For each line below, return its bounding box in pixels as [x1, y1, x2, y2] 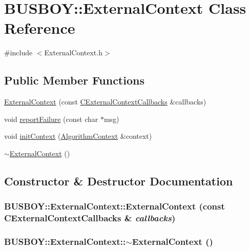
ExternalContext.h [44, 47, 102, 58]
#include [4, 47, 33, 58]
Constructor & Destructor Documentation [4, 173, 233, 189]
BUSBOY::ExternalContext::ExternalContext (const [4, 200, 225, 213]
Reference [4, 17, 75, 38]
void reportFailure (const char [4, 113, 98, 124]
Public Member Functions [4, 72, 144, 88]
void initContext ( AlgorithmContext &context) [4, 131, 152, 141]
